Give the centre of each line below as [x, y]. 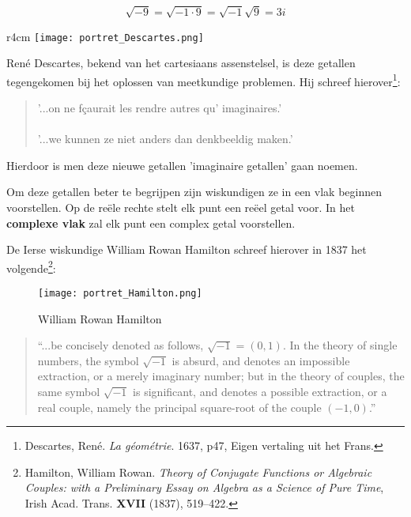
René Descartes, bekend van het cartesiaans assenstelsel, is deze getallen [181, 63]
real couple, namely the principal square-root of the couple [179, 407]
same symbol [69, 392]
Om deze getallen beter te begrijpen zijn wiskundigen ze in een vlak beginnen [194, 192]
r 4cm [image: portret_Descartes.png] [105, 36]
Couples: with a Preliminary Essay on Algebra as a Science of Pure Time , [204, 487]
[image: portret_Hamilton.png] [120, 294]
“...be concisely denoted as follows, [121, 345]
